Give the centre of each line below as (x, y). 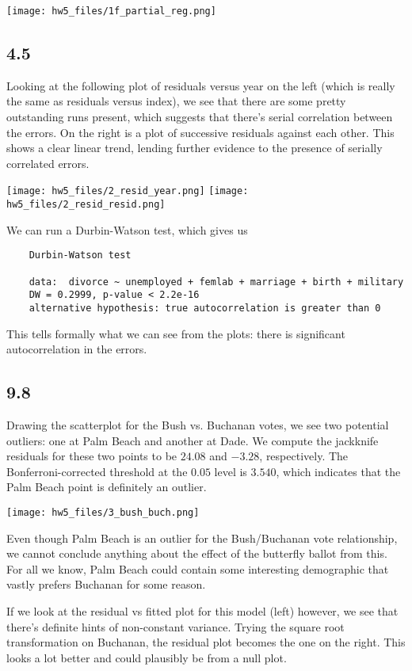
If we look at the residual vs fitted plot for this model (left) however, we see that (202, 611)
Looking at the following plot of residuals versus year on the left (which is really (201, 85)
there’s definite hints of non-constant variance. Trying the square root (175, 626)
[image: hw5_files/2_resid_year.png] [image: (128, 191)
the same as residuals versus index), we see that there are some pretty (176, 101)
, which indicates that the (338, 471)
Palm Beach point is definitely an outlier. (107, 487)
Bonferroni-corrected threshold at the (97, 471)
